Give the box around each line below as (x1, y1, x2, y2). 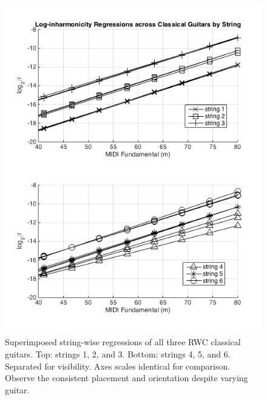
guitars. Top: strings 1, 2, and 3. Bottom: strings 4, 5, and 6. (5, 347, 231, 360)
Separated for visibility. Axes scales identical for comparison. (5, 359, 231, 372)
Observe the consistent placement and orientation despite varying (5, 371, 248, 384)
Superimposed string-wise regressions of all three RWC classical (5, 336, 241, 348)
